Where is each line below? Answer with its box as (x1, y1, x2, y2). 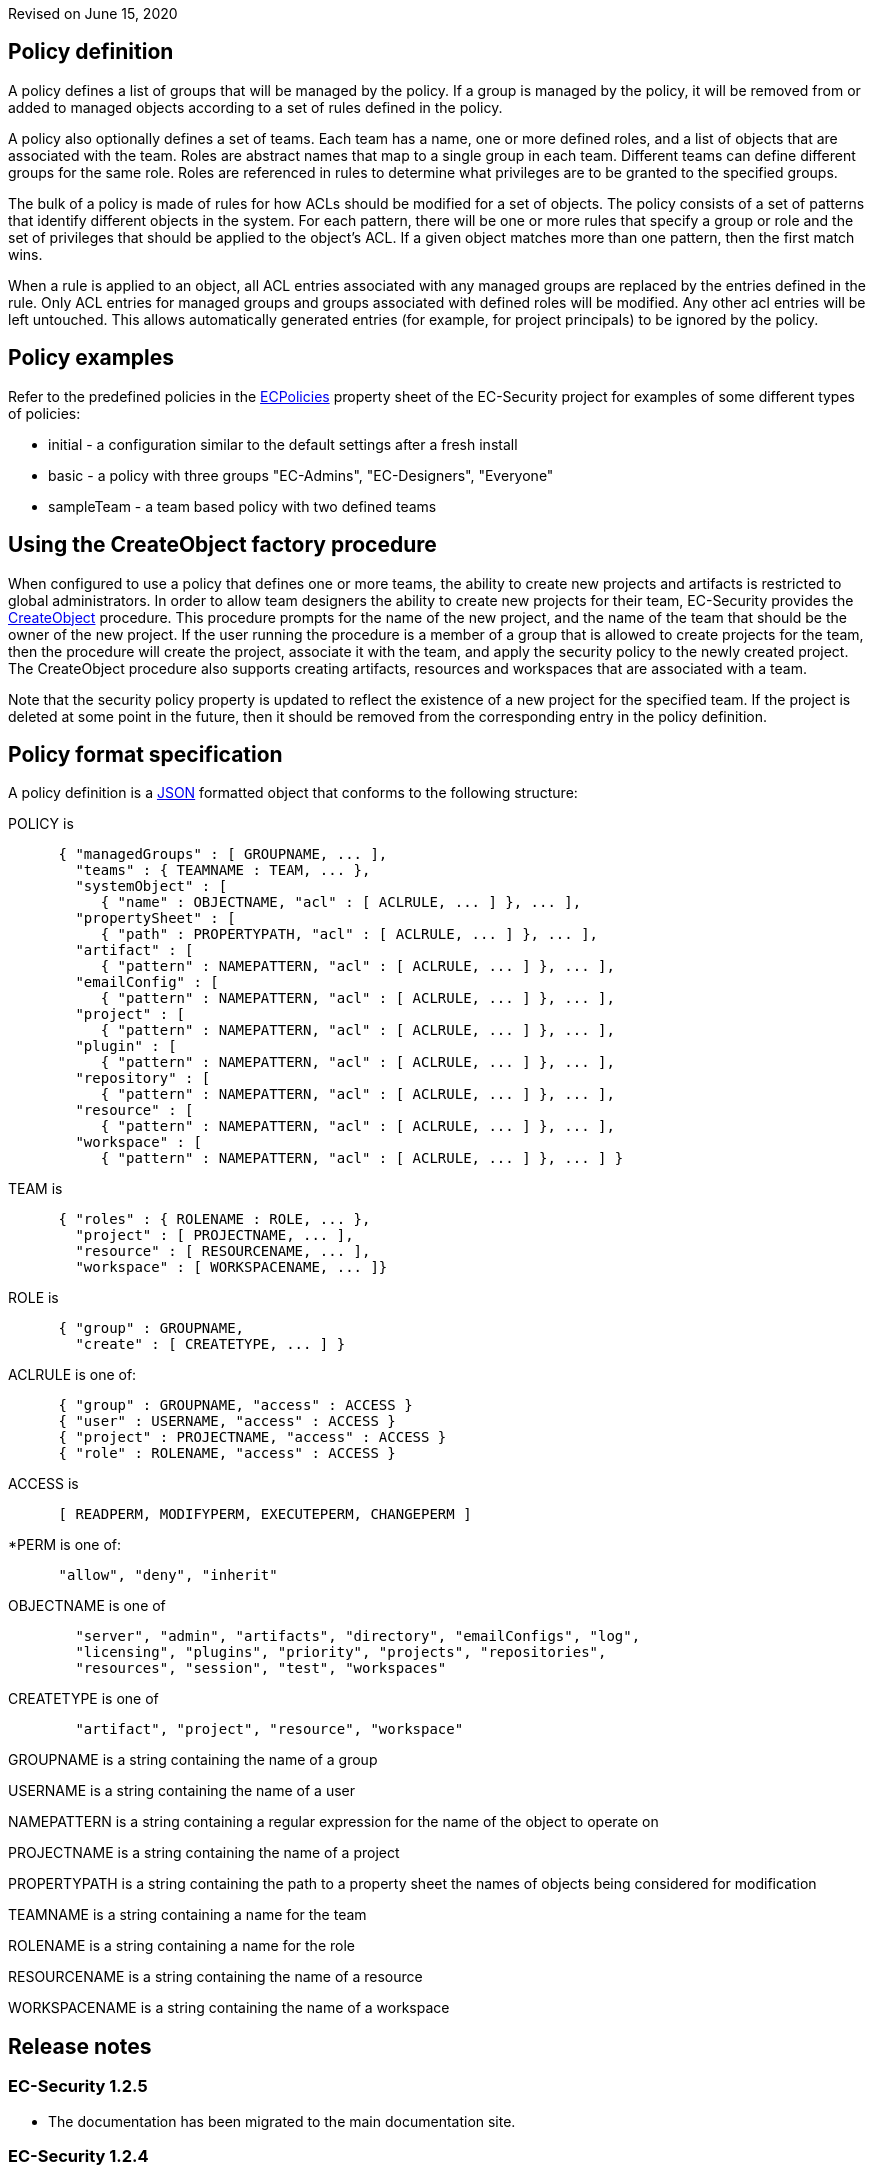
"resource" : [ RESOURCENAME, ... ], (75, 1243, 371, 1260)
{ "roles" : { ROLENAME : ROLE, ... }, (58, 1211, 371, 1228)
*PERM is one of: (8, 1536, 122, 1554)
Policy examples (8, 345, 175, 371)
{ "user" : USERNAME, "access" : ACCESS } (58, 1413, 396, 1430)
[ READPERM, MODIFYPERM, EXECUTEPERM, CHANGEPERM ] (58, 1506, 472, 1523)
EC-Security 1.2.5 (8, 2076, 148, 2097)
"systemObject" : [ (75, 878, 228, 895)
